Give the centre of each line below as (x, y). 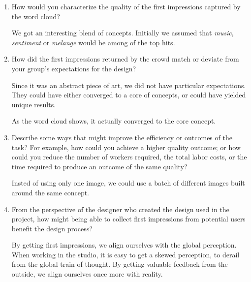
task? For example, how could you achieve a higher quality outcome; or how (126, 147)
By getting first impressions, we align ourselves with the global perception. (124, 245)
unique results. (34, 104)
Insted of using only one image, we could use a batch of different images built (128, 183)
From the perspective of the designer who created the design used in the (120, 209)
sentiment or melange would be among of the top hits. (93, 42)
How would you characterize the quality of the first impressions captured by (126, 6)
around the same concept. (50, 192)
